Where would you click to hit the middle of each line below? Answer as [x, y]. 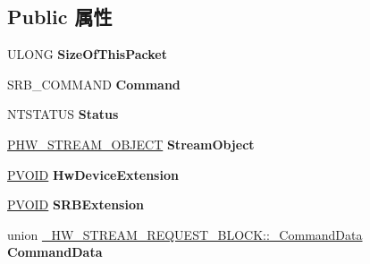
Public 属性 [60, 17]
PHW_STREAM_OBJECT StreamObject [131, 144]
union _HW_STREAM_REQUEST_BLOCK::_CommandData [185, 234]
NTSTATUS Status [63, 114]
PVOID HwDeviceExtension [93, 174]
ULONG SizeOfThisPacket [87, 54]
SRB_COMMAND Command [94, 84]
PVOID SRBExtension [76, 204]
